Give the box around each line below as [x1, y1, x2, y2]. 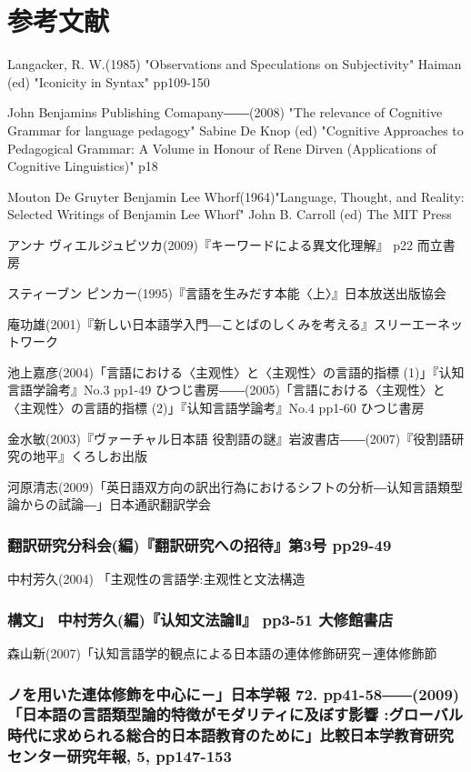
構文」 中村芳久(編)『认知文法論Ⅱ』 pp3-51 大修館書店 [7, 607, 394, 630]
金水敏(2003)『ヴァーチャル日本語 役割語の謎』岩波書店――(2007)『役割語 [7, 428, 452, 447]
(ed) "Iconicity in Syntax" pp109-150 [7, 72, 210, 91]
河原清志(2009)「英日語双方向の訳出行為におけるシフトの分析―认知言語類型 [7, 476, 463, 496]
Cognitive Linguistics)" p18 [7, 156, 158, 175]
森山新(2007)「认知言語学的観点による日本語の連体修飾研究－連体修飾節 [7, 644, 437, 663]
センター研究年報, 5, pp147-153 [7, 745, 232, 767]
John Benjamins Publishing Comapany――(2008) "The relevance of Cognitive [7, 103, 443, 122]
